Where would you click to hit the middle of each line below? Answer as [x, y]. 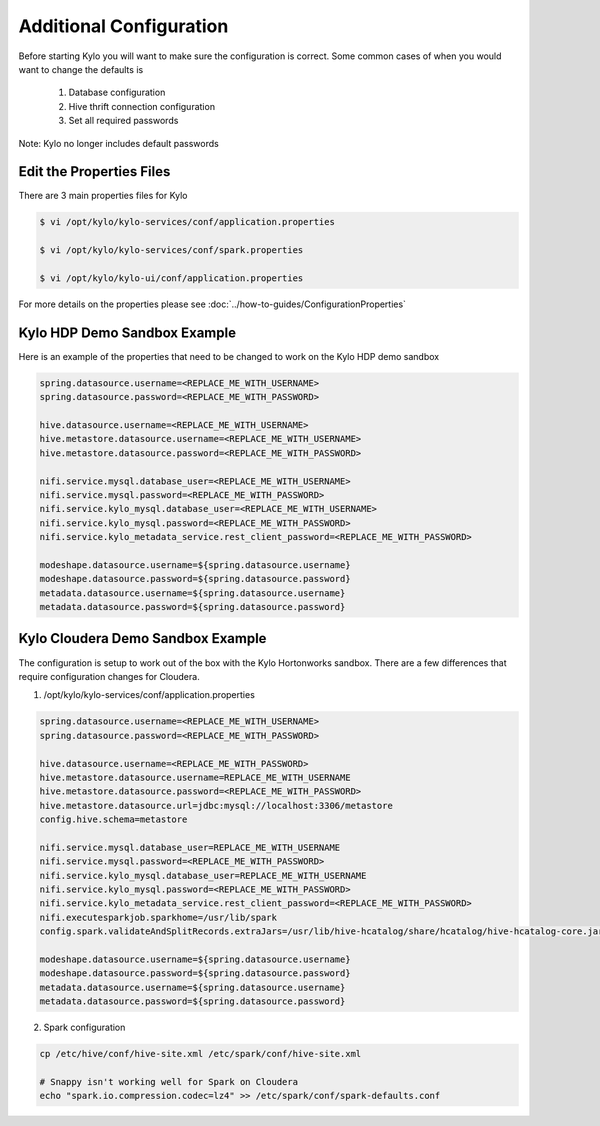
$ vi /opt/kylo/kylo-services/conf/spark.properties [171, 250]
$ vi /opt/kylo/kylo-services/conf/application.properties [187, 222]
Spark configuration [84, 1027]
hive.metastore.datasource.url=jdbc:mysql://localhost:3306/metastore [216, 805]
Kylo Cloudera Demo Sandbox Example [142, 638]
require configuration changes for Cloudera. [109, 676]
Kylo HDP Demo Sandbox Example [127, 332]
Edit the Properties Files [94, 171]
